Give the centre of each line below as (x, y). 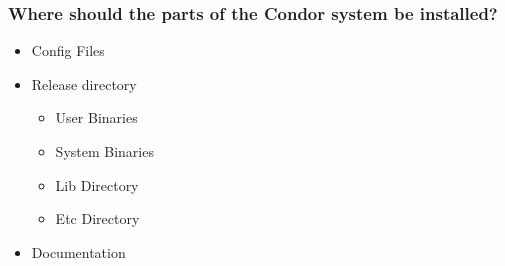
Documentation (78, 251)
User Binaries (96, 117)
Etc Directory (97, 218)
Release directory (84, 83)
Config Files (68, 50)
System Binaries (104, 151)
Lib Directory (97, 184)
